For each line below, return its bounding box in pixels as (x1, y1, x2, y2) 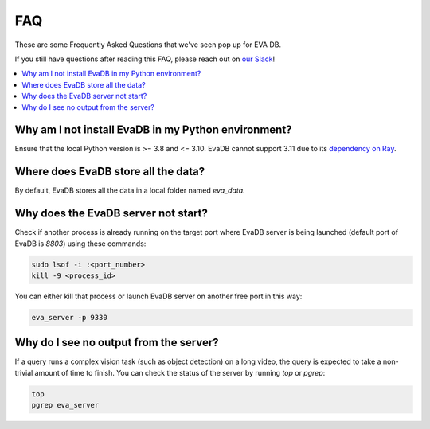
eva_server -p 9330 (31, 313, 107, 322)
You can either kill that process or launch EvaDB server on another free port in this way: (14, 291, 303, 301)
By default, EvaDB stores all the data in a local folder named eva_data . (14, 185, 246, 195)
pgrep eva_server (31, 400, 100, 410)
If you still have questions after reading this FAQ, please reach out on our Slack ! (14, 54, 275, 64)
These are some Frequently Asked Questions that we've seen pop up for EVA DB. (14, 40, 282, 49)
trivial (14, 368, 33, 377)
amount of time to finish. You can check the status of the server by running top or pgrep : (34, 368, 326, 377)
